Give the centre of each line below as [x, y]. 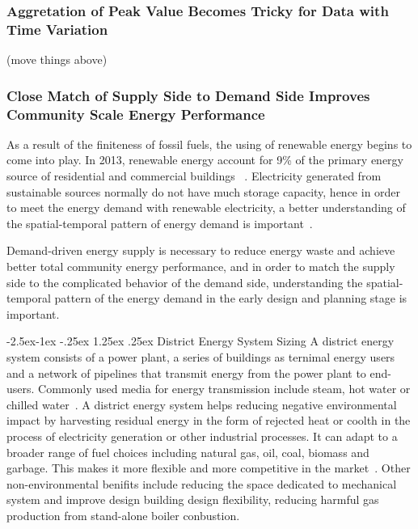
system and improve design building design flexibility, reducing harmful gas [193, 499]
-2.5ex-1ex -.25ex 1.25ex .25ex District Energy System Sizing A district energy [201, 341]
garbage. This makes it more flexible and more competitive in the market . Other [209, 468]
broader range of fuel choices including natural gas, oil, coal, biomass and [188, 452]
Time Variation [57, 29]
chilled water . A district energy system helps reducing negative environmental [202, 404]
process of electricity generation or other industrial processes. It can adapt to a [202, 436]
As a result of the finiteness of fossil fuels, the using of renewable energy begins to [209, 144]
